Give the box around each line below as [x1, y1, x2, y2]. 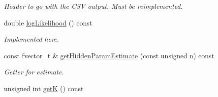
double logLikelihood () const [4, 17, 93, 27]
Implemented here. [4, 34, 59, 44]
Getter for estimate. [4, 67, 64, 77]
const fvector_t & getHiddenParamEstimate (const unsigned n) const [4, 50, 215, 60]
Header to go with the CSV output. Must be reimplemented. [4, 1, 183, 11]
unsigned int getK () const [4, 83, 84, 93]
